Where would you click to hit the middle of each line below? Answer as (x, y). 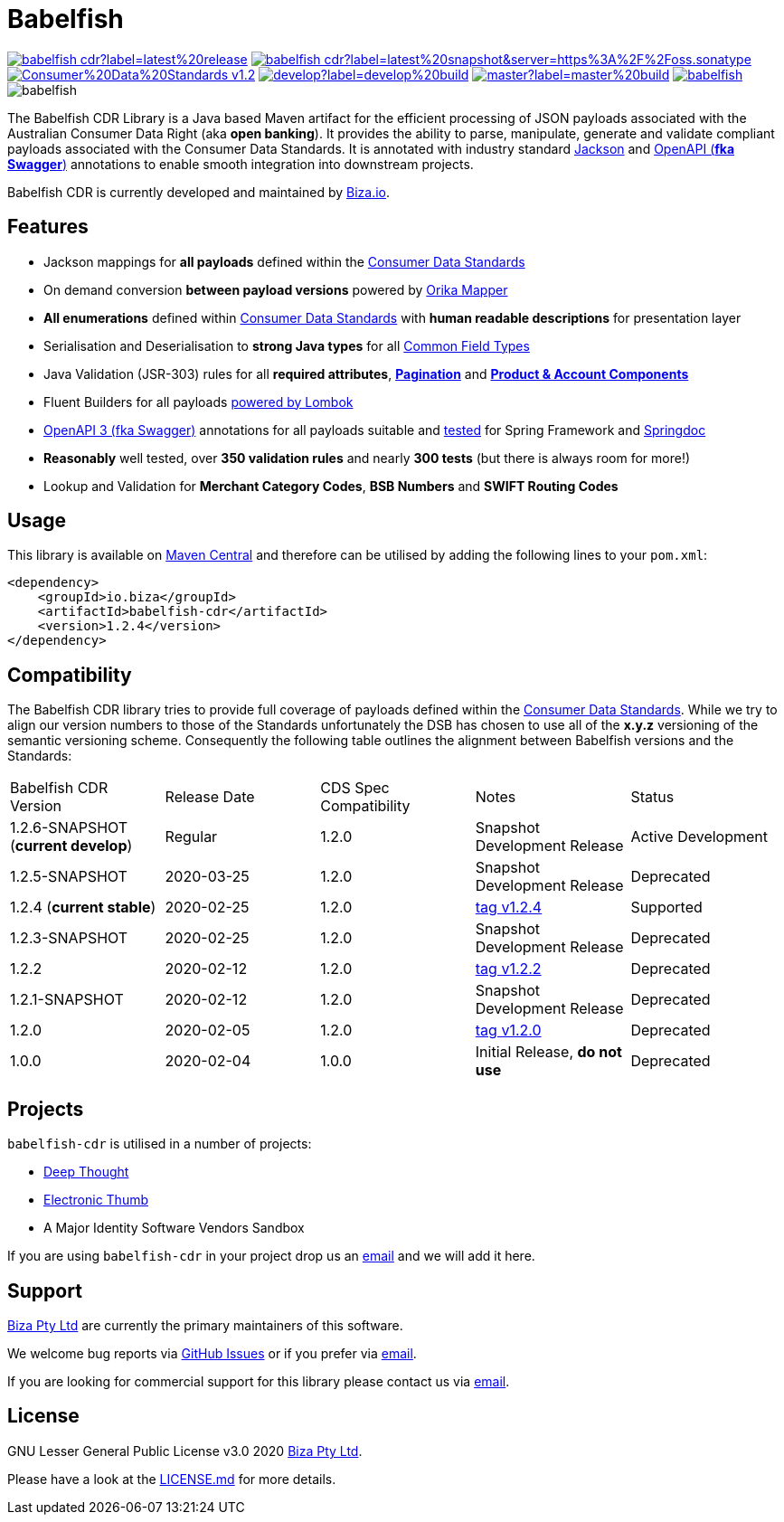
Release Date (210, 797)
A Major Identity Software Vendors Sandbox (174, 1228)
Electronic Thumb (96, 1200)
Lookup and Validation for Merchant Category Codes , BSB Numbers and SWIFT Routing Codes (331, 486)
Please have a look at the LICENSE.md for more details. (172, 1479)
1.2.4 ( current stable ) (83, 908)
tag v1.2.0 (508, 1030)
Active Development (699, 837)
